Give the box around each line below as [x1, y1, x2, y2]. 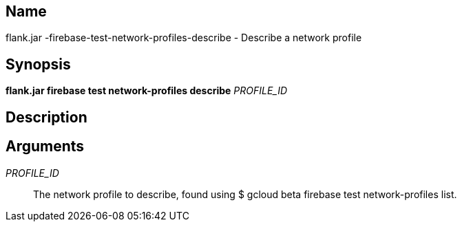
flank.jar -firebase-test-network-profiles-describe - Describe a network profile [6, 32, 362, 44]
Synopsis [6, 55, 71, 73]
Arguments [6, 138, 85, 155]
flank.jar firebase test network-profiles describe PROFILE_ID [6, 85, 288, 97]
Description [6, 108, 87, 126]
